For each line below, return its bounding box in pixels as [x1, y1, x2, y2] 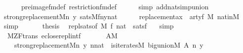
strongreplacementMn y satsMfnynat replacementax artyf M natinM [3, 11, 240, 21]
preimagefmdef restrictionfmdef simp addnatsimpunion [21, 1, 209, 11]
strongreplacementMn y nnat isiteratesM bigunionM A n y [14, 40, 203, 50]
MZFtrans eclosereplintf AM [7, 30, 118, 40]
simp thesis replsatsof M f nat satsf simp [3, 21, 174, 31]
